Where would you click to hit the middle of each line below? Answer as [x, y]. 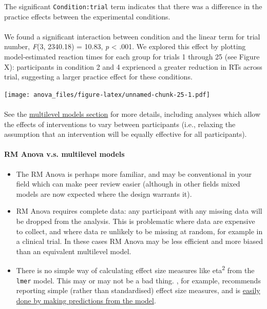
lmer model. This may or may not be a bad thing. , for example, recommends [138, 280]
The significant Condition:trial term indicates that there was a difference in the [133, 6]
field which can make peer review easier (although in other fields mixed [128, 184]
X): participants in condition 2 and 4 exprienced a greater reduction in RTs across [133, 66]
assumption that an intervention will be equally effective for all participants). [126, 134]
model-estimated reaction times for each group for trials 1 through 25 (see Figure [132, 57]
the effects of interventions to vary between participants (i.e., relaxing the [120, 124]
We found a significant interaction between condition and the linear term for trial [132, 36]
